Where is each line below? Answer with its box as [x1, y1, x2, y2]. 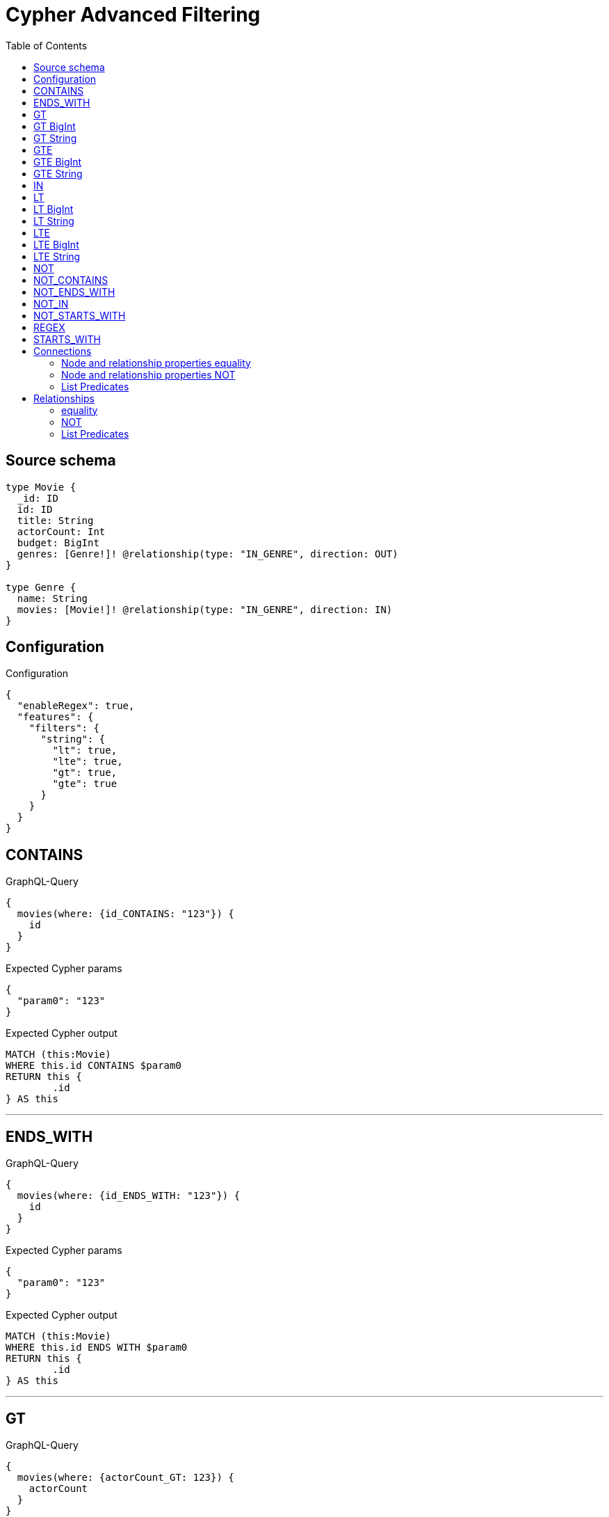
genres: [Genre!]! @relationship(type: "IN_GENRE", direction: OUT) [17, 548, 398, 559]
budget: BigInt [17, 537, 99, 548]
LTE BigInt [33, 238, 79, 251]
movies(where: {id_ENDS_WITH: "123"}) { [17, 1190, 241, 1202]
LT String [33, 214, 74, 227]
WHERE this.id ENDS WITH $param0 [6, 1342, 188, 1353]
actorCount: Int [17, 525, 106, 537]
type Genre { [6, 581, 76, 593]
